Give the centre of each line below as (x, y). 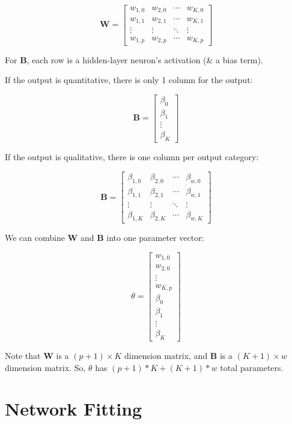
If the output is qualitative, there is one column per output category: (132, 157)
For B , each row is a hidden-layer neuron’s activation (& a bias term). (134, 59)
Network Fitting (74, 409)
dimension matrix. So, (45, 367)
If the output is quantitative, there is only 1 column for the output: (129, 80)
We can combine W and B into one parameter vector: (105, 238)
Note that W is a (37, 355)
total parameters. (252, 367)
